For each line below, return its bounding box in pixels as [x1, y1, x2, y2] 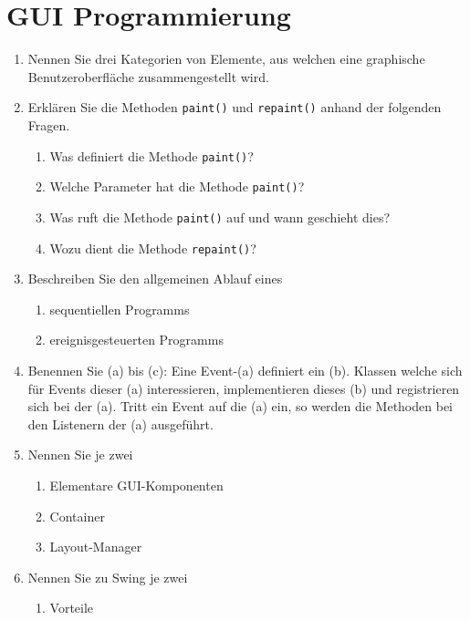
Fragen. [27, 115, 70, 134]
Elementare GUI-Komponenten [49, 475, 224, 494]
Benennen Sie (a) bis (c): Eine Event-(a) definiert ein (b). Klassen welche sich [27, 360, 463, 379]
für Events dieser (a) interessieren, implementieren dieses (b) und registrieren [27, 378, 460, 398]
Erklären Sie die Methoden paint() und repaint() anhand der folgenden [27, 98, 442, 117]
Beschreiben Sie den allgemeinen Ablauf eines [27, 269, 283, 288]
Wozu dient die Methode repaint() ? [49, 238, 256, 257]
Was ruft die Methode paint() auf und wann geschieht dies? [49, 207, 391, 226]
